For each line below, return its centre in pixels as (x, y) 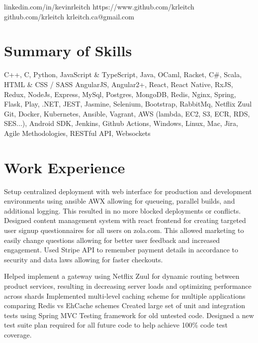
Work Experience (65, 167)
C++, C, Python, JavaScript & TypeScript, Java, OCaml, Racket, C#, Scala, (123, 74)
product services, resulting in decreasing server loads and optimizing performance (128, 286)
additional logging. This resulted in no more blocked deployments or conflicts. (123, 210)
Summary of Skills (68, 51)
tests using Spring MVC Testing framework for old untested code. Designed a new (129, 315)
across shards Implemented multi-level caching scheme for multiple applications (125, 295)
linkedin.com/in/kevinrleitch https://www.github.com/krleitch (99, 6)
